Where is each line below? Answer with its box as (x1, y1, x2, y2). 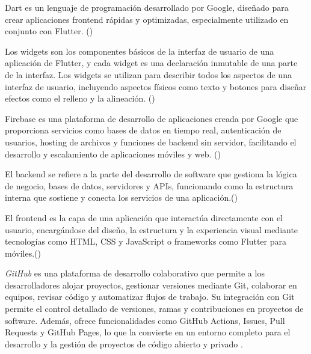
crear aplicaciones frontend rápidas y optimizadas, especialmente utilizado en (5, 13, 289, 25)
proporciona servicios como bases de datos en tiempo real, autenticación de (5, 124, 282, 136)
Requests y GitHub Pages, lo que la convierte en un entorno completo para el (5, 326, 291, 338)
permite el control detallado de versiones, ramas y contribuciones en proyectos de (5, 302, 304, 315)
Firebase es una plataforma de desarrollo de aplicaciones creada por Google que (5, 112, 298, 124)
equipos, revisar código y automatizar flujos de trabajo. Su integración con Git (5, 290, 295, 303)
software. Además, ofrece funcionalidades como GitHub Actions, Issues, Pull (5, 314, 285, 326)
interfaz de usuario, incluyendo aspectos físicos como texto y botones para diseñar (5, 80, 307, 93)
